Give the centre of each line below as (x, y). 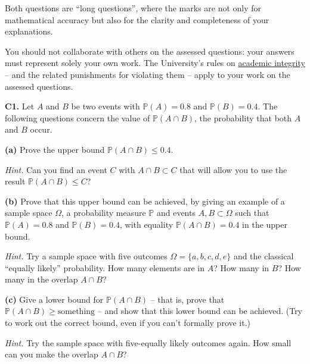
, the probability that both (243, 117)
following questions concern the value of (77, 117)
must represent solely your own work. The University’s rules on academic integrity (155, 63)
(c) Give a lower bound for (54, 299)
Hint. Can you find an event (56, 169)
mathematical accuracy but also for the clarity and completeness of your (137, 19)
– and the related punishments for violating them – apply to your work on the (148, 74)
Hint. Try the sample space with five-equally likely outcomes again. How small (148, 342)
